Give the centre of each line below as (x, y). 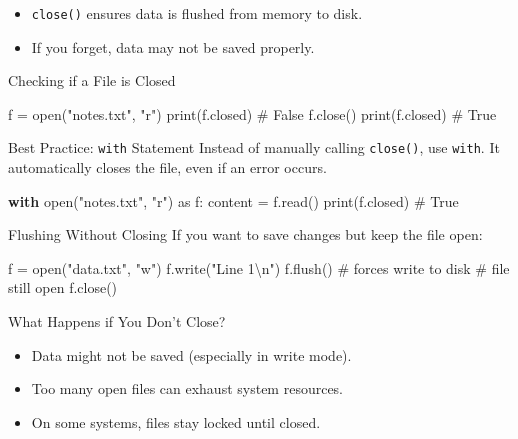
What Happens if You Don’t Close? (117, 321)
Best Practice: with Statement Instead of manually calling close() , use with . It (254, 147)
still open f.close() (63, 287)
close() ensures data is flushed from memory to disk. (197, 13)
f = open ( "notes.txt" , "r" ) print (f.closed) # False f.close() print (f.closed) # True (252, 113)
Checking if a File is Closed (92, 80)
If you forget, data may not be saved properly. (173, 46)
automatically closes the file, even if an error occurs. (167, 167)
